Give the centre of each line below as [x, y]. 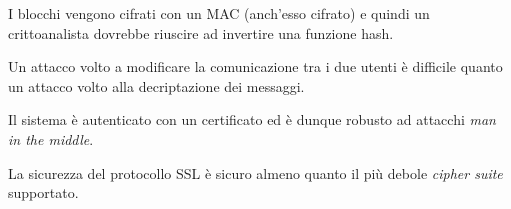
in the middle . [51, 138]
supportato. [43, 192]
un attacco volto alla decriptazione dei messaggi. [156, 85]
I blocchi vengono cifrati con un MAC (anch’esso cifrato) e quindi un [219, 13]
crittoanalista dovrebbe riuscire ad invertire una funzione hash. [201, 32]
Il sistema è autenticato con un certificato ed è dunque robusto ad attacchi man [252, 119]
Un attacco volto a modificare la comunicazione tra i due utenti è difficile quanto [255, 66]
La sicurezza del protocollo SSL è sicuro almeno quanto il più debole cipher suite [255, 172]
